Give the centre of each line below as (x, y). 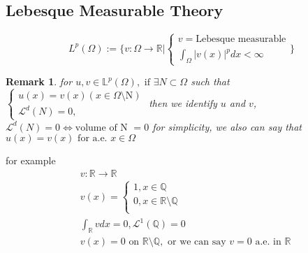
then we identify (183, 102)
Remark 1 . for (39, 81)
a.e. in (268, 241)
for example (31, 160)
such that (210, 81)
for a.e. (93, 139)
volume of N (101, 128)
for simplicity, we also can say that (227, 126)
